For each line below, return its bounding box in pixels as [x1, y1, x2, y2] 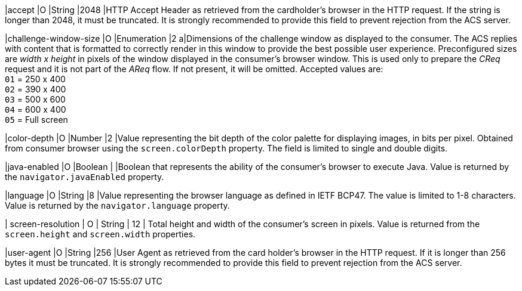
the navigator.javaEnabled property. [5, 172, 164, 182]
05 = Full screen [5, 114, 68, 125]
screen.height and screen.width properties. [5, 229, 196, 239]
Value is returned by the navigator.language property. [5, 200, 230, 210]
